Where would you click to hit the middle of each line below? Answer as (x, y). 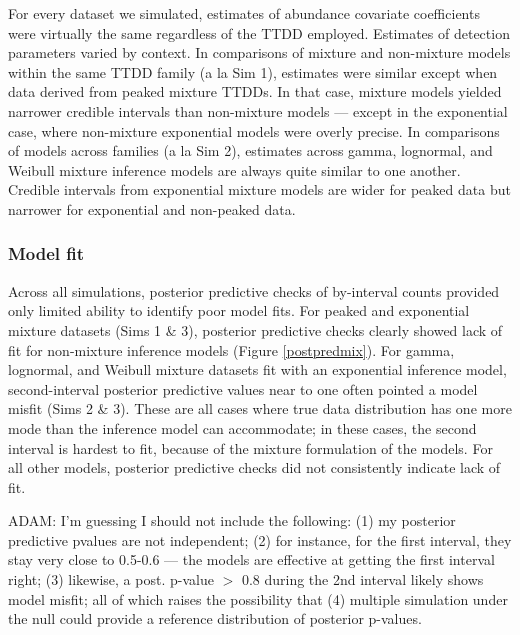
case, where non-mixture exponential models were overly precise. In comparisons (254, 130)
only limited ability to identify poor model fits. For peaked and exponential (239, 310)
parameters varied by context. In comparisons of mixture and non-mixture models (259, 52)
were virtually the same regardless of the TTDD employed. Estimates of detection (259, 32)
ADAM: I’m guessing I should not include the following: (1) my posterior (232, 520)
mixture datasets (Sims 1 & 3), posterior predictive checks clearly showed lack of (255, 329)
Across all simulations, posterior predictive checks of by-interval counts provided (254, 290)
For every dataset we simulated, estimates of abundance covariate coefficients (244, 13)
